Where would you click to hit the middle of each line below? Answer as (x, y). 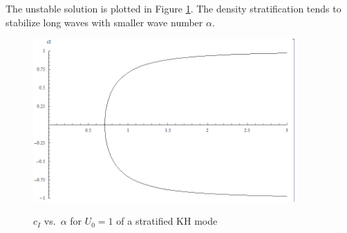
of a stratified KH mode (167, 221)
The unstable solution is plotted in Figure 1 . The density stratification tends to (173, 8)
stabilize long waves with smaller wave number (104, 22)
